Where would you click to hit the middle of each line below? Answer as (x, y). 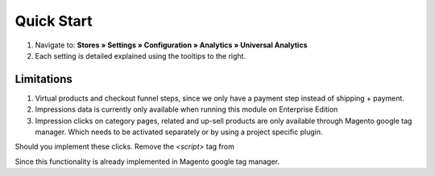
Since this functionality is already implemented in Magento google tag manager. (147, 162)
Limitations (43, 79)
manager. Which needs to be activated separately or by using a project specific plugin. (179, 132)
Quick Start (54, 21)
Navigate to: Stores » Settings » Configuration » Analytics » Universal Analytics (171, 45)
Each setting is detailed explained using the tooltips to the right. (140, 55)
